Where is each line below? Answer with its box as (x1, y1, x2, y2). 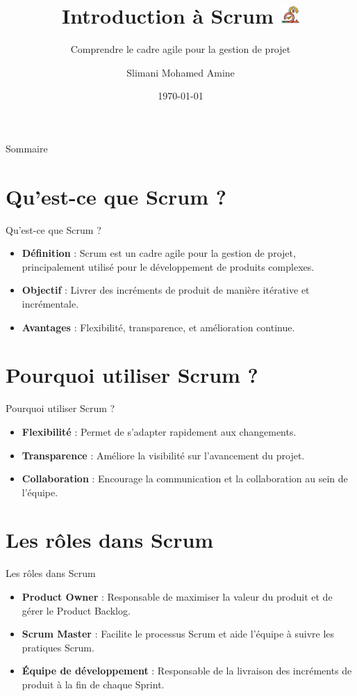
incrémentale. (22, 296, 79, 310)
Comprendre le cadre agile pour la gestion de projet (70, 42, 291, 56)
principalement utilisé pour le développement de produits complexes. (22, 259, 315, 274)
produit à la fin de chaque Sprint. (22, 677, 165, 691)
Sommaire (6, 141, 48, 155)
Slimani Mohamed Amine (126, 65, 235, 79)
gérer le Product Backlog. (22, 603, 131, 617)
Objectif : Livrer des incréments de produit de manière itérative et (22, 283, 310, 297)
